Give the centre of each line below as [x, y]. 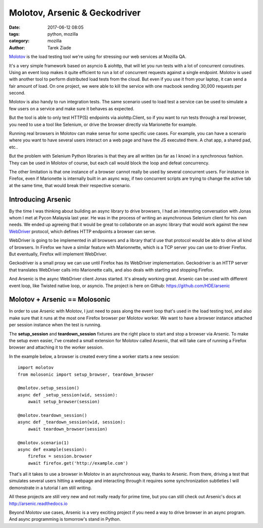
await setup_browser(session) [64, 402]
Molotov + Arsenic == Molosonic [60, 300]
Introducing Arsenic [40, 199]
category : [19, 41]
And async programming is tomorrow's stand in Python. [65, 519]
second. [17, 93]
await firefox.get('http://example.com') [78, 463]
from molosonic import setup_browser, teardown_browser [86, 374]
